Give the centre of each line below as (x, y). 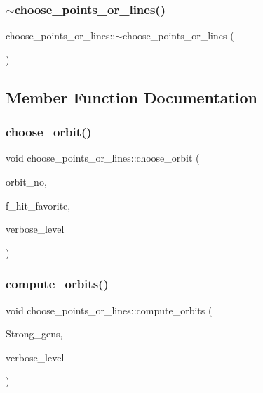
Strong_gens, (34, 334)
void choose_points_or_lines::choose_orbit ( (103, 158)
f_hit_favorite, (38, 205)
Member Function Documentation (132, 97)
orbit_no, (26, 181)
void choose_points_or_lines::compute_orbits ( (109, 310)
